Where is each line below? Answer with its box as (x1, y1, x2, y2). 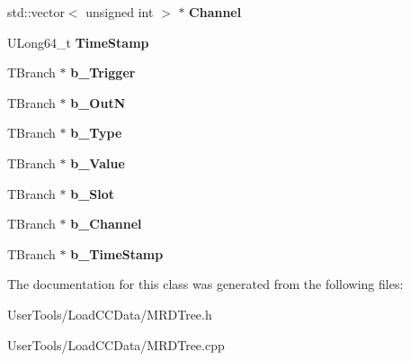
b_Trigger (70, 63, 136, 82)
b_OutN (70, 93, 126, 112)
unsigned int (85, 3, 154, 21)
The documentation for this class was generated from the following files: (7, 275, 404, 293)
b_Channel (70, 214, 142, 233)
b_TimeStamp (70, 244, 164, 263)
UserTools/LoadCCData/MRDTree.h (7, 304, 212, 323)
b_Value (70, 153, 125, 172)
